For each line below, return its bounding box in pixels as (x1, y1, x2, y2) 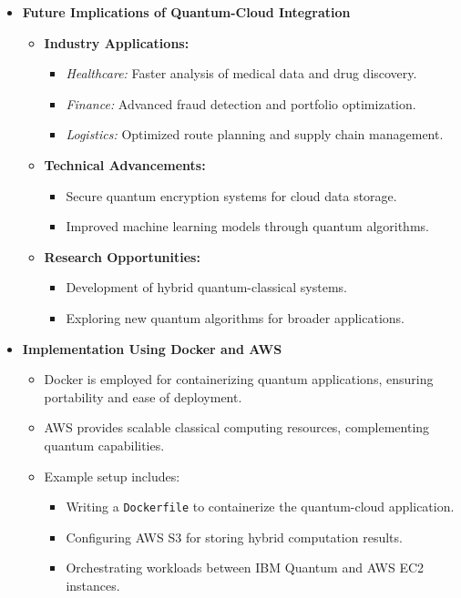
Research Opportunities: (44, 247, 200, 266)
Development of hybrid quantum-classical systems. (66, 278, 347, 297)
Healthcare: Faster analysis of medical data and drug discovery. (66, 64, 417, 83)
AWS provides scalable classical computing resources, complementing (44, 418, 430, 437)
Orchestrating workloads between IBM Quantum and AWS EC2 (66, 558, 425, 577)
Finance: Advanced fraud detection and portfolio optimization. (66, 94, 416, 113)
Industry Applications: (44, 33, 190, 52)
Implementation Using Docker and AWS (22, 339, 282, 358)
